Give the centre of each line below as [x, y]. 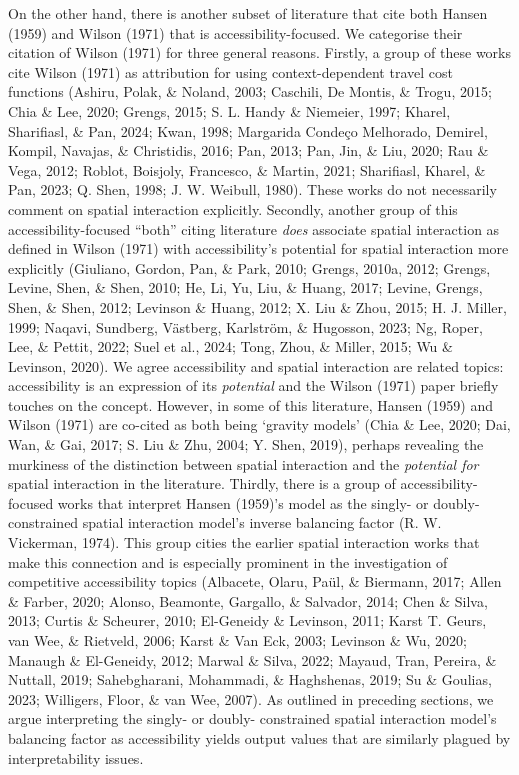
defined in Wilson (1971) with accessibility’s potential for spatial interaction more [258, 248]
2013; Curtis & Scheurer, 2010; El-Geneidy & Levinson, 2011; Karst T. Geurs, [247, 620]
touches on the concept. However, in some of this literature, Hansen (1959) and [250, 404]
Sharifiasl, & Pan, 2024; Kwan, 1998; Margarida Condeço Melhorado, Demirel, [248, 130]
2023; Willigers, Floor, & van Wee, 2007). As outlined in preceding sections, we [251, 698]
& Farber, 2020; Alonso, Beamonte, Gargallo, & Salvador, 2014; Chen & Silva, [248, 600]
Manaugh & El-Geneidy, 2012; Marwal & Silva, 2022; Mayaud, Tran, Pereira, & [252, 659]
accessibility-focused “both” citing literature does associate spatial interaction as [254, 228]
